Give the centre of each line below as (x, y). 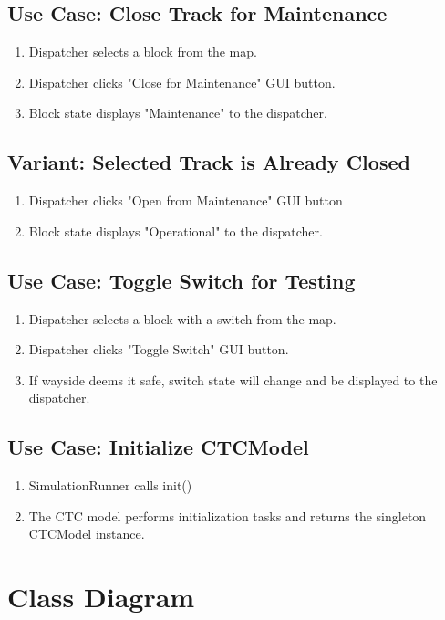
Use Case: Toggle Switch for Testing (181, 280)
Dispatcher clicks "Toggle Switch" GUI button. (159, 349)
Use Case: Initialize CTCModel (158, 447)
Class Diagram (101, 597)
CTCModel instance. (87, 534)
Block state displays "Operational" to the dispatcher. (176, 231)
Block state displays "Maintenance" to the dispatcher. (178, 113)
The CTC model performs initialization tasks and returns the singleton (228, 515)
